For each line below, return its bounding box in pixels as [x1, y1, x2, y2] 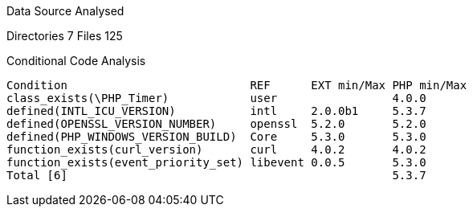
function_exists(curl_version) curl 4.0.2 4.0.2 [6, 143, 426, 156]
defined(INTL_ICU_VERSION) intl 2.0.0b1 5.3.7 [6, 104, 426, 117]
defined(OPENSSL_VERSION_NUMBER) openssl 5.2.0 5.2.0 [6, 117, 426, 130]
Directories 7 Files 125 [6, 29, 123, 43]
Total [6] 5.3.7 [6, 169, 426, 182]
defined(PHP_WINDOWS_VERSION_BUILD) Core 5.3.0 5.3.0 [6, 130, 426, 143]
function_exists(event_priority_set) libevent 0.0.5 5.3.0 [6, 156, 426, 169]
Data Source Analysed [6, 4, 124, 18]
